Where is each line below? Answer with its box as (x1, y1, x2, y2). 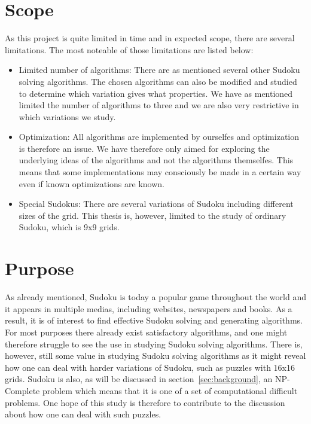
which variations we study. (19, 110, 116, 123)
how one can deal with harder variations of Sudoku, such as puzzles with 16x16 (5, 361, 295, 373)
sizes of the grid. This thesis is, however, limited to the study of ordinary (19, 209, 286, 221)
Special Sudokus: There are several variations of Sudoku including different (19, 197, 294, 210)
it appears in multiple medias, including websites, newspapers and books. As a (5, 302, 292, 315)
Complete (5, 384, 40, 396)
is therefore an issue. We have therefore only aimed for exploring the (19, 142, 270, 154)
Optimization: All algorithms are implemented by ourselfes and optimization (19, 130, 299, 143)
